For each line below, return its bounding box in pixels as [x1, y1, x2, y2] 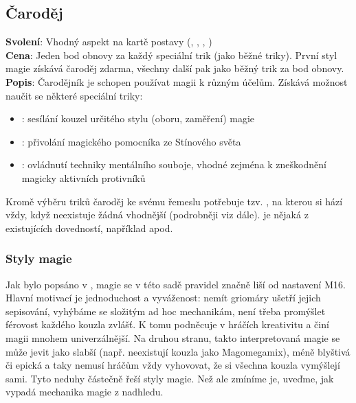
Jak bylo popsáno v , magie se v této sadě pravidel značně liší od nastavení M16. [5, 277, 346, 291]
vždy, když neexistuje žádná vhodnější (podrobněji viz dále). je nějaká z [5, 207, 309, 222]
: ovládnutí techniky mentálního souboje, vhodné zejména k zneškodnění [21, 157, 326, 172]
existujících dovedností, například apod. [5, 220, 173, 235]
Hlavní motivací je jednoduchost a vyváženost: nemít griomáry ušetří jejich [5, 290, 321, 305]
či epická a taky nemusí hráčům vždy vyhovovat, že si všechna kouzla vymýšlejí [5, 358, 340, 372]
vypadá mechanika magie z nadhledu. [5, 384, 164, 399]
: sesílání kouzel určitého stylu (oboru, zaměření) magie [21, 111, 255, 126]
